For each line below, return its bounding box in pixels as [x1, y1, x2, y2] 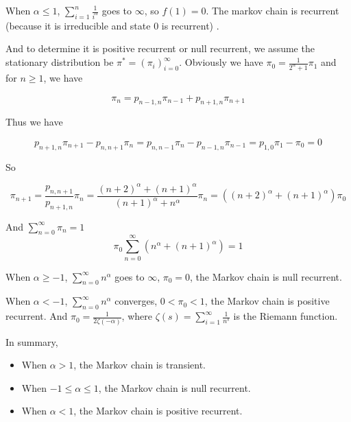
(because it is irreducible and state [5, 18, 151, 32]
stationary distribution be [5, 55, 114, 69]
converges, [114, 294, 158, 308]
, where [121, 309, 152, 323]
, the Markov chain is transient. [73, 357, 206, 372]
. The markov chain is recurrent [206, 3, 339, 17]
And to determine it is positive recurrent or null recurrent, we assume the [5, 41, 315, 56]
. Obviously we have [179, 55, 263, 69]
